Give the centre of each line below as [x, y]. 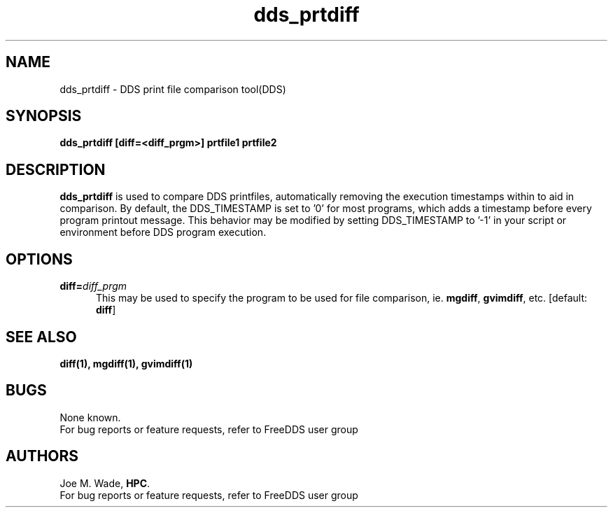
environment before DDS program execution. [163, 232]
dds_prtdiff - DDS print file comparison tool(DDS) [173, 89]
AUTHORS [42, 456]
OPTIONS [39, 259]
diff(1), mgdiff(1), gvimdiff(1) [126, 363]
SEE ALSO [41, 337]
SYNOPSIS [44, 116]
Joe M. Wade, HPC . [105, 483]
